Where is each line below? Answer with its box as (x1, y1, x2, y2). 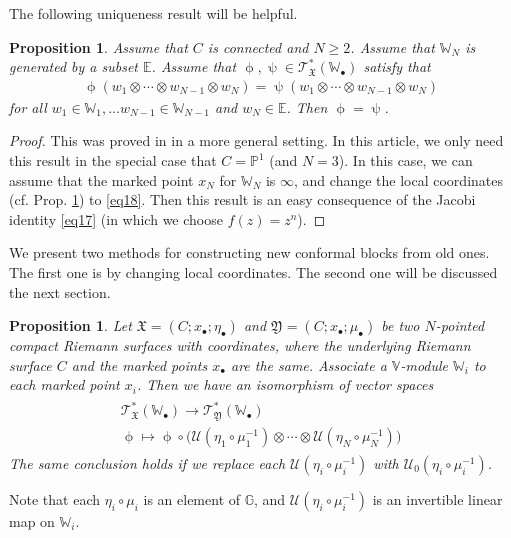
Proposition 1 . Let (9, 315, 132, 336)
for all (9, 96, 47, 117)
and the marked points (71, 354, 208, 375)
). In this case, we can (338, 150, 473, 170)
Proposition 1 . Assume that (9, 36, 188, 57)
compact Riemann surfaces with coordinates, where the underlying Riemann (9, 335, 471, 356)
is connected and (207, 36, 309, 57)
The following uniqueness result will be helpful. (9, 3, 298, 23)
